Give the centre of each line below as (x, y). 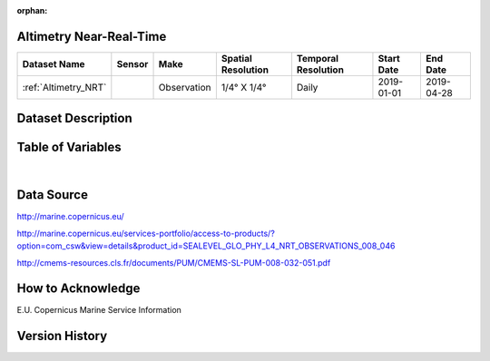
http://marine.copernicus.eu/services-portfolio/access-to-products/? (146, 233)
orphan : (32, 10)
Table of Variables (69, 147)
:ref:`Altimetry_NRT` (64, 87)
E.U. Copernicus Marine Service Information (99, 310)
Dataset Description (74, 118)
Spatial (237, 58)
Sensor (132, 63)
